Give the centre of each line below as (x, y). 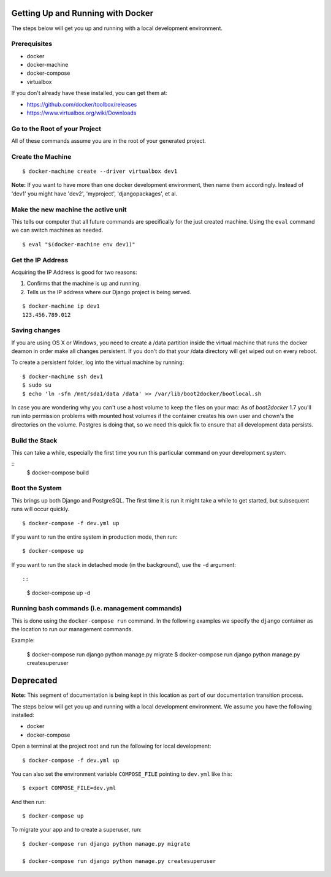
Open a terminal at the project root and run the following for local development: (111, 746)
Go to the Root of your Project (56, 129)
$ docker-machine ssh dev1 (63, 376)
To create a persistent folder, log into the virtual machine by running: (98, 362)
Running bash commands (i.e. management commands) (97, 609)
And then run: (29, 802)
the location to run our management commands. (72, 629)
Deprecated (34, 681)
